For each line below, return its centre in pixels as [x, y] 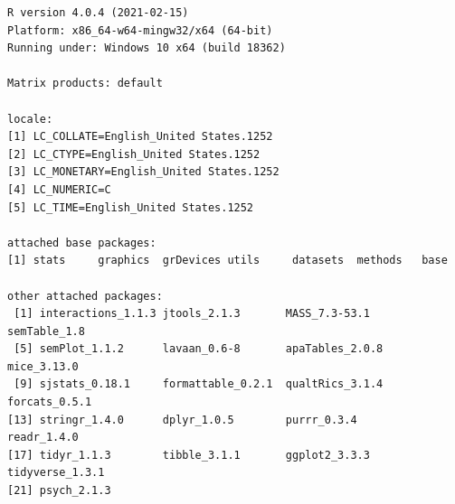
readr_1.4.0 [43, 438]
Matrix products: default [85, 84]
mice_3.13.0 [43, 366]
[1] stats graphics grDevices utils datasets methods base [227, 261]
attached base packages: [82, 243]
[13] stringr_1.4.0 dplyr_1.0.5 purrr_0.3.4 [182, 420]
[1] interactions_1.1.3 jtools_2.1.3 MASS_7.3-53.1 [192, 314]
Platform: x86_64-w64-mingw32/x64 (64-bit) [140, 30]
